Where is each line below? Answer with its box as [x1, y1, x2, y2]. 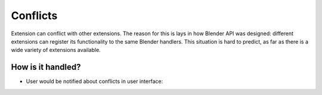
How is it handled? [11, 62, 81, 72]
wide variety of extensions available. [11, 47, 101, 54]
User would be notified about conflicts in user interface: [26, 78, 163, 85]
